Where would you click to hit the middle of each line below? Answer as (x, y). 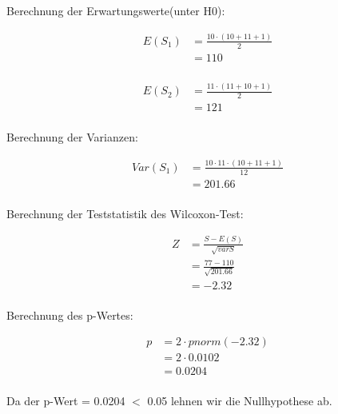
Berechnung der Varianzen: (72, 137)
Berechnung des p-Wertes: (70, 314)
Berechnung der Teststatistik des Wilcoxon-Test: (125, 213)
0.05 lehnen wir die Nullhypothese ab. (240, 400)
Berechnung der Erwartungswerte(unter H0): (116, 10)
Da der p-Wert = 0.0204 (66, 400)
